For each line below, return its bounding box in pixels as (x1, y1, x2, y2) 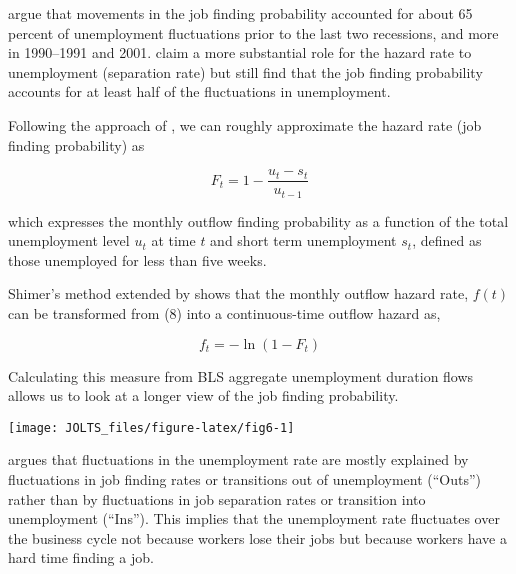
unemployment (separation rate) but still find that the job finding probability (8, 61, 483, 82)
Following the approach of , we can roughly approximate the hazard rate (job (8, 114, 482, 135)
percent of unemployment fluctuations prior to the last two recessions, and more (8, 22, 499, 43)
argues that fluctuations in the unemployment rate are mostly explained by (8, 449, 469, 470)
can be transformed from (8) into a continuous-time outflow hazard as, (8, 303, 441, 324)
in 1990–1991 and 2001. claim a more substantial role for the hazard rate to (8, 42, 472, 63)
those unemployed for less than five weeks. (8, 249, 267, 270)
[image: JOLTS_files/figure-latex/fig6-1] (8, 420, 295, 435)
